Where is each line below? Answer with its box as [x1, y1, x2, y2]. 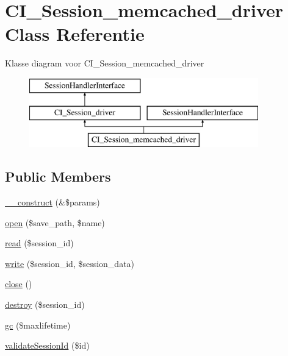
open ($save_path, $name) [5, 216, 105, 229]
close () [5, 277, 32, 290]
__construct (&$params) [5, 196, 100, 208]
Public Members [5, 167, 111, 186]
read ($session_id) [5, 237, 74, 249]
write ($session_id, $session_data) [5, 257, 135, 269]
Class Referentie [5, 21, 145, 46]
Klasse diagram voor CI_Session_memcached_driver [5, 57, 204, 69]
